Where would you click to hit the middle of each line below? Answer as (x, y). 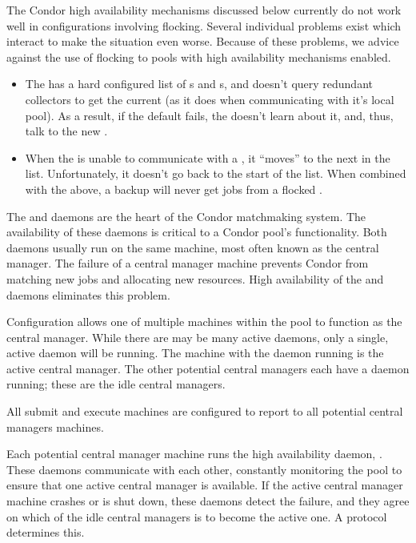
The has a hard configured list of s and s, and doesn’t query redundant (199, 84)
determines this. (46, 532)
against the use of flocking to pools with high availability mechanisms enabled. (199, 56)
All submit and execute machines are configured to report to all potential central (205, 411)
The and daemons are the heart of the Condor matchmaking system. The (186, 216)
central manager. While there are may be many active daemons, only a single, (198, 337)
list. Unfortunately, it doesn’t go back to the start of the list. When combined (216, 173)
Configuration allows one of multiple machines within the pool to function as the (204, 322)
